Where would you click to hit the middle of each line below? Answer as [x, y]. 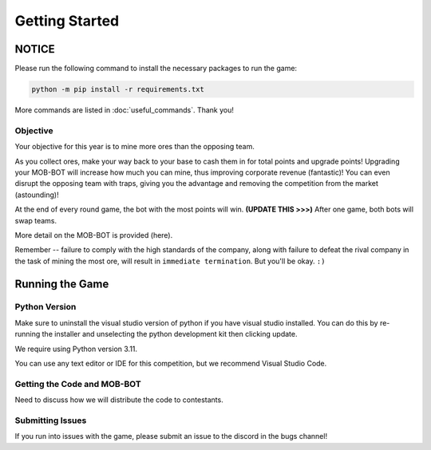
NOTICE [35, 49]
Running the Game [62, 284]
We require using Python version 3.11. [76, 349]
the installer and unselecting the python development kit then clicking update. [170, 334]
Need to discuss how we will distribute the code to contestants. [119, 400]
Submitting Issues [51, 420]
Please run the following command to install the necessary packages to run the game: [156, 69]
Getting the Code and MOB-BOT [78, 384]
